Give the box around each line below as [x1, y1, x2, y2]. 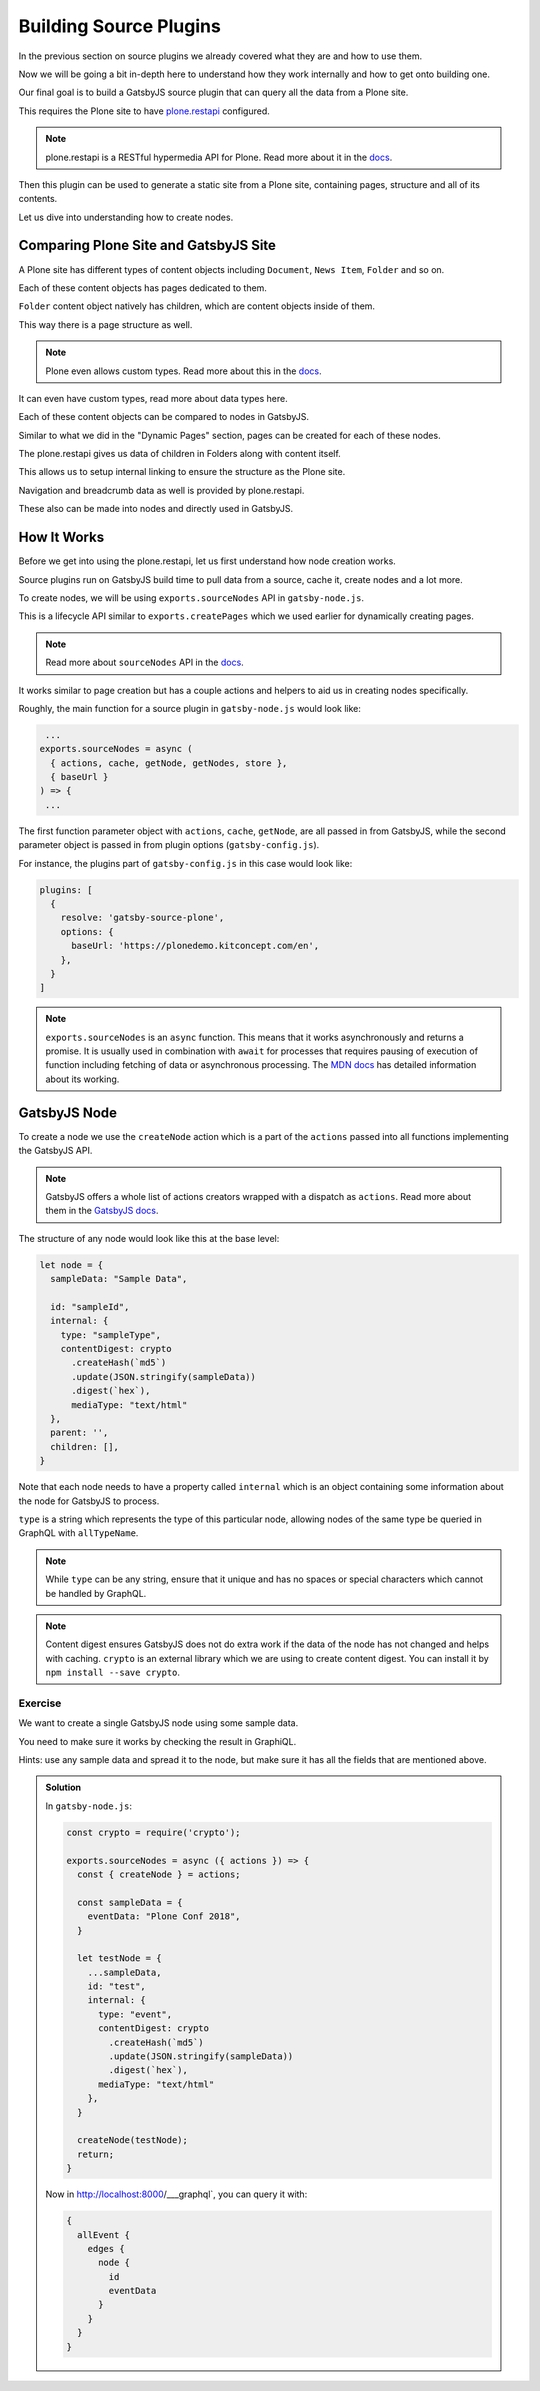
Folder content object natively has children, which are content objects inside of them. [18, 300, 375, 312]
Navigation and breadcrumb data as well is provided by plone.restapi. [18, 484, 305, 496]
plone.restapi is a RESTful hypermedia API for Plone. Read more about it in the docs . [45, 151, 393, 163]
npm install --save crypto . [45, 1666, 180, 1679]
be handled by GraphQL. [45, 1587, 147, 1599]
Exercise [18, 1696, 62, 1710]
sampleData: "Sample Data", [50, 1273, 188, 1285]
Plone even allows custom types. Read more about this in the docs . [45, 365, 322, 377]
